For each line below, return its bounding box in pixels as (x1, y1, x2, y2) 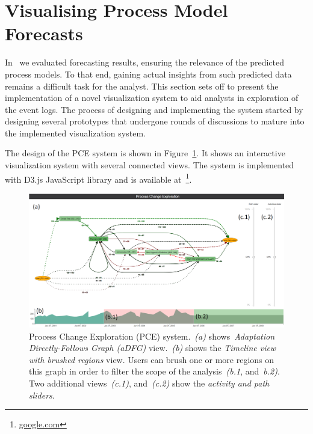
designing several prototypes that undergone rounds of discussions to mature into (5, 115, 305, 127)
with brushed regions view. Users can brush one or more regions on (29, 353, 274, 365)
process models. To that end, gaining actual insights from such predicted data (5, 67, 292, 80)
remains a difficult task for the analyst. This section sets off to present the (5, 79, 279, 92)
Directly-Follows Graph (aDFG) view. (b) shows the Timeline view (29, 341, 276, 354)
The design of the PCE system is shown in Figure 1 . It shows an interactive (5, 147, 285, 159)
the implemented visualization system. (5, 126, 146, 139)
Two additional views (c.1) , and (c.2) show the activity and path (29, 377, 270, 390)
